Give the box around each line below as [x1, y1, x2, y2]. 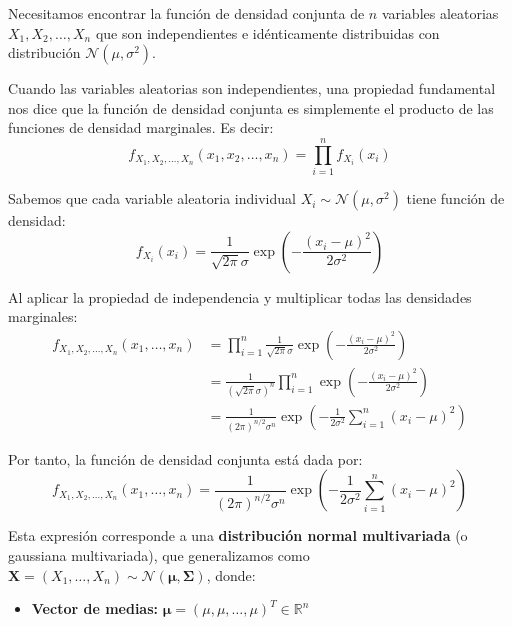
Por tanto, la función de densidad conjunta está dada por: [8, 448, 363, 469]
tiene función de [406, 188, 505, 209]
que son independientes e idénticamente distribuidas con [95, 22, 440, 43]
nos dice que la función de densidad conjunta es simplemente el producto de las [8, 97, 494, 118]
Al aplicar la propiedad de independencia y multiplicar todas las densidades [8, 286, 472, 307]
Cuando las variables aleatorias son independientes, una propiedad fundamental [8, 78, 496, 99]
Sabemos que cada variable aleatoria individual [8, 188, 296, 209]
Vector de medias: [31, 598, 158, 619]
